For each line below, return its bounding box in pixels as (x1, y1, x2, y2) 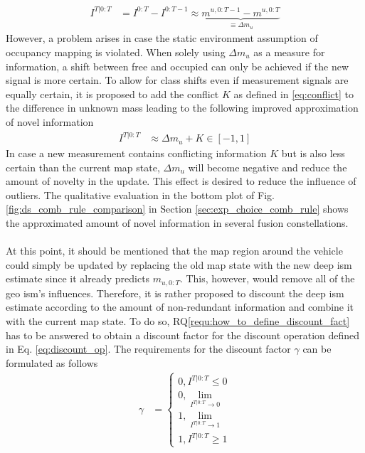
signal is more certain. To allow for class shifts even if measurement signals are (6, 73, 349, 87)
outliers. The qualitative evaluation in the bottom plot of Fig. (6, 187, 275, 202)
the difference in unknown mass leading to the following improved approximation (6, 100, 359, 115)
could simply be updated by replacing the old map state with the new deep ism (6, 257, 352, 272)
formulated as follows (6, 355, 98, 370)
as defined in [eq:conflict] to (233, 86, 354, 101)
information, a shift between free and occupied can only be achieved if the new (6, 58, 349, 73)
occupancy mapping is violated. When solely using (6, 44, 226, 59)
